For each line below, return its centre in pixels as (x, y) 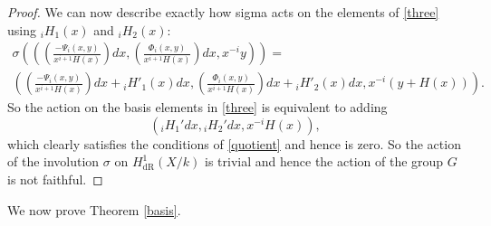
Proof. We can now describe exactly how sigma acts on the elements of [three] (223, 12)
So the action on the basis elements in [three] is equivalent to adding (197, 107)
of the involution (53, 161)
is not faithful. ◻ (55, 179)
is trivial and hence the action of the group (324, 161)
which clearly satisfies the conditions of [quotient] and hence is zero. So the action (234, 143)
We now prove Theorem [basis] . (94, 209)
